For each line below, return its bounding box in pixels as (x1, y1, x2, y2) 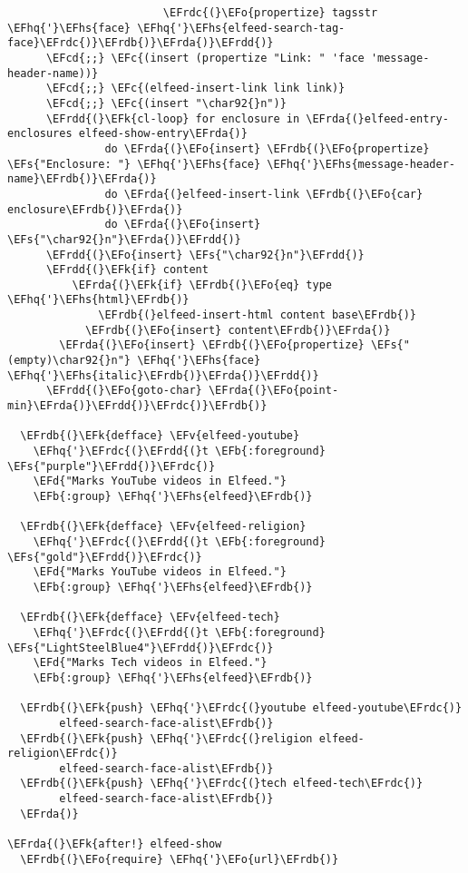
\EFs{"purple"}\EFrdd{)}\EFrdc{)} (7, 459, 216, 473)
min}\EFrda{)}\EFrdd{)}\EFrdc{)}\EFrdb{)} (7, 399, 268, 413)
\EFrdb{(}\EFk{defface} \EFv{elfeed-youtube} (20, 429, 300, 443)
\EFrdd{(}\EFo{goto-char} (45, 384, 202, 397)
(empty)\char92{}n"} (7, 354, 132, 368)
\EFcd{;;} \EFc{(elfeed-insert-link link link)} (45, 82, 346, 95)
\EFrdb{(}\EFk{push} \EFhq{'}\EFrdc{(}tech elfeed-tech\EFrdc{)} (20, 777, 424, 790)
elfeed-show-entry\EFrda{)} (78, 127, 248, 141)
